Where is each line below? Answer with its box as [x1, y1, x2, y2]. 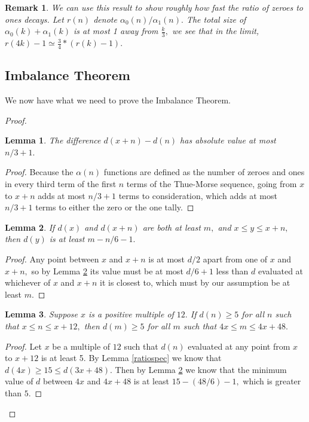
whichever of [5, 276, 51, 289]
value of [5, 375, 33, 387]
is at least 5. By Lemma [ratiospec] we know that [41, 351, 222, 364]
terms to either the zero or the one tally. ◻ [35, 201, 194, 213]
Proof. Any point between [5, 252, 99, 265]
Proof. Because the [5, 166, 74, 178]
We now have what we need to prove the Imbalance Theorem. [5, 94, 231, 106]
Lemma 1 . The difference [5, 134, 101, 146]
